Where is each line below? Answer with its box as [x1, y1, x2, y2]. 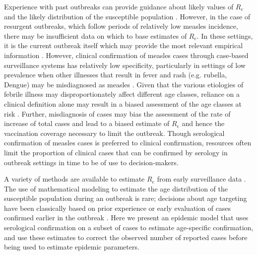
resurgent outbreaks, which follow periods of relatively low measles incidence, [4, 21, 238, 31]
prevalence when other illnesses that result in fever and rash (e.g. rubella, [4, 69, 227, 80]
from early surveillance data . [157, 174, 246, 184]
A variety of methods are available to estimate [4, 174, 145, 184]
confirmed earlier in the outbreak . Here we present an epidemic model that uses [4, 212, 249, 223]
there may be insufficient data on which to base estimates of [4, 30, 187, 41]
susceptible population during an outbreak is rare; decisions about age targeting [4, 193, 247, 203]
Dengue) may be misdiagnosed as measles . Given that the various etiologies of [4, 79, 244, 89]
